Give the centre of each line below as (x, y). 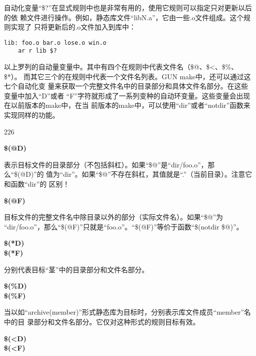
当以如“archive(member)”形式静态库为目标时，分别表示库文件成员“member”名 (128, 312)
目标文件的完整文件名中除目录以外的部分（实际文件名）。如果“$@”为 (114, 217)
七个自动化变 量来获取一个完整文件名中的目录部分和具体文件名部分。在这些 (126, 86)
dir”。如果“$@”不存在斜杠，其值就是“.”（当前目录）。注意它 (158, 174)
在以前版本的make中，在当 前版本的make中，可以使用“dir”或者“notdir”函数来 (127, 105)
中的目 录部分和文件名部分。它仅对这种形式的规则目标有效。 (102, 321)
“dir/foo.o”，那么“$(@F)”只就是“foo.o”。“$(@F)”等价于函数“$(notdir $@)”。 (124, 226)
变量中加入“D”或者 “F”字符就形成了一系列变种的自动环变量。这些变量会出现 (127, 95)
